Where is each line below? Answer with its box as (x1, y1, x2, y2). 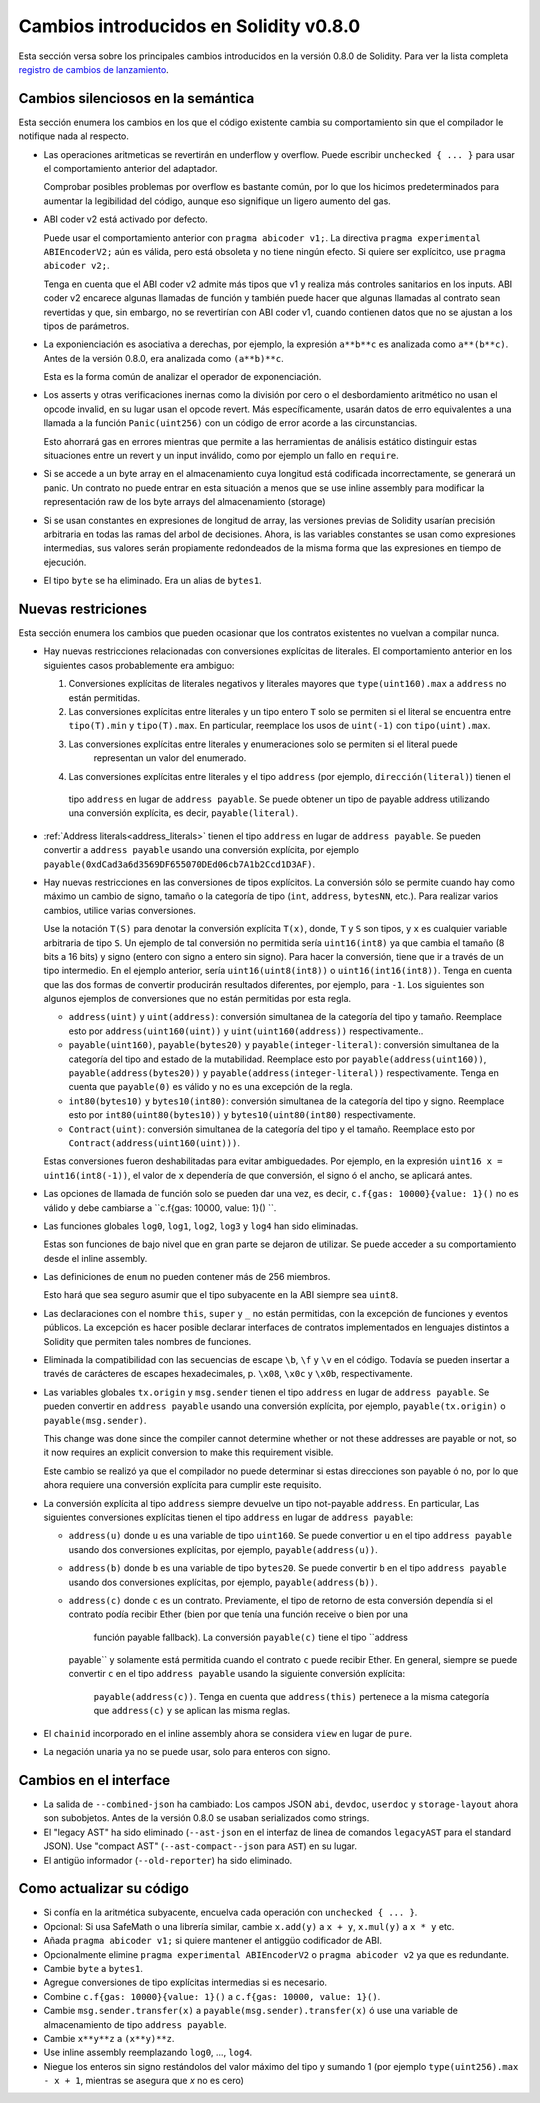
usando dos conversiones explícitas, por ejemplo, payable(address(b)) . (68, 1576, 379, 1588)
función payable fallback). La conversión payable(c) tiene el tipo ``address (93, 1631, 409, 1643)
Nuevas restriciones (18, 600, 148, 617)
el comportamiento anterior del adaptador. (43, 163, 218, 175)
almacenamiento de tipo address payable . (43, 2018, 227, 2030)
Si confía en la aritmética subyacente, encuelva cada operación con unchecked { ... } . (43, 1906, 418, 1919)
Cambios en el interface (18, 1771, 170, 1789)
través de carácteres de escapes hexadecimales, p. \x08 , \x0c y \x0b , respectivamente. (43, 1368, 414, 1380)
